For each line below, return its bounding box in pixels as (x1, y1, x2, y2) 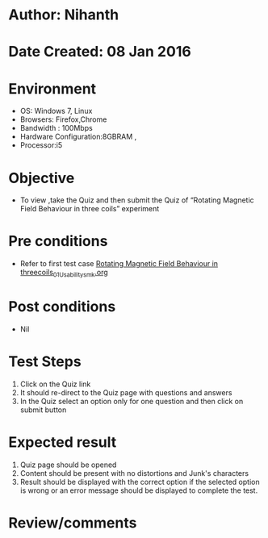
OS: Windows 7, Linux (19, 106, 93, 116)
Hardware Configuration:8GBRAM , (19, 131, 137, 142)
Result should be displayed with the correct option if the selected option (19, 477, 260, 486)
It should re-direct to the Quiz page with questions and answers (19, 387, 232, 397)
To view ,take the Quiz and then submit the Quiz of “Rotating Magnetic (19, 195, 254, 205)
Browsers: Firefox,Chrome (19, 115, 107, 124)
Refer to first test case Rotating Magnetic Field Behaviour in (19, 259, 219, 269)
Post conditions (8, 298, 116, 316)
